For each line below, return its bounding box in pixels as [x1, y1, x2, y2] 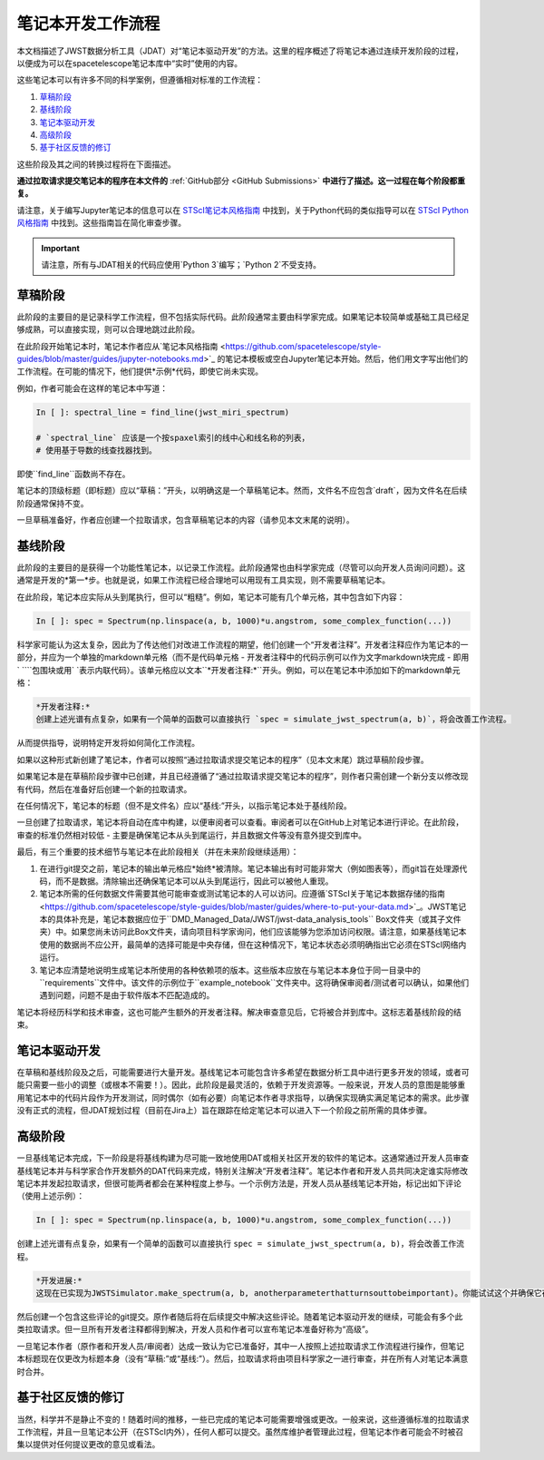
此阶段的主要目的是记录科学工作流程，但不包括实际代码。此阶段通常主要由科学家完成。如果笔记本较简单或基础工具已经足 [16, 311, 470, 322]
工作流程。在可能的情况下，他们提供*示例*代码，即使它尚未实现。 [16, 366, 264, 377]
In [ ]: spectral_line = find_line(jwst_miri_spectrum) [35, 407, 290, 417]
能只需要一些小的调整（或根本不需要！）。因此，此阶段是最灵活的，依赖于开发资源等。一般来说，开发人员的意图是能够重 [16, 1080, 466, 1091]
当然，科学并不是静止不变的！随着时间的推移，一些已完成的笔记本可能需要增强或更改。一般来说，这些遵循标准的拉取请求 [16, 1414, 470, 1425]
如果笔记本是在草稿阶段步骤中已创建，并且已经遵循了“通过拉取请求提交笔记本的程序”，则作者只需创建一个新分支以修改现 [16, 771, 469, 782]
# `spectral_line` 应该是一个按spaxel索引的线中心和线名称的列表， [35, 432, 310, 443]
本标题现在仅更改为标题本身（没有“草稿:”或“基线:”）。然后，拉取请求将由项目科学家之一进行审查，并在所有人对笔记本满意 [16, 1353, 469, 1365]
